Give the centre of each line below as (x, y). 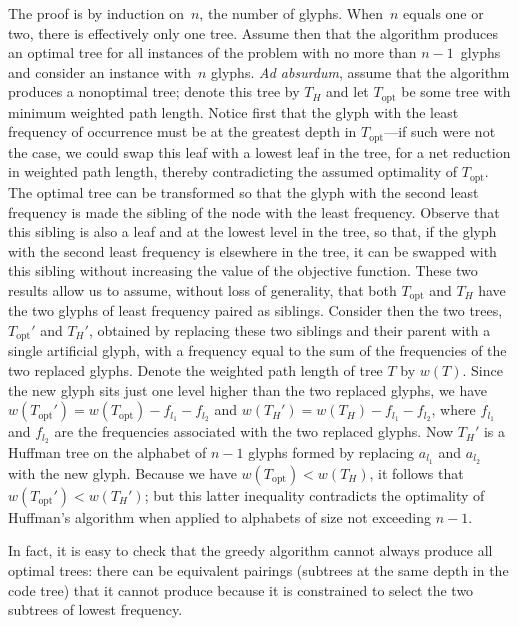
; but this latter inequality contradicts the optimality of (314, 494)
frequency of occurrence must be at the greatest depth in (182, 131)
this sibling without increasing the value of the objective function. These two (243, 270)
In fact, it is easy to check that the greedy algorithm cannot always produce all (250, 550)
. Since (482, 369)
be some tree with (456, 91)
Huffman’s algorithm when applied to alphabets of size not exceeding (219, 516)
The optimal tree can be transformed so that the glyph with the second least (243, 191)
